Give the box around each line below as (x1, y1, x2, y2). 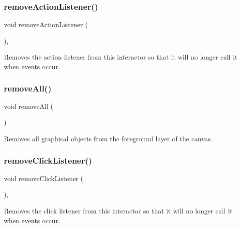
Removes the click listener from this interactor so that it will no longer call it (4, 206, 233, 215)
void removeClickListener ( (4, 173, 84, 183)
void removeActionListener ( (4, 19, 88, 30)
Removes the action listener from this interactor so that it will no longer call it (4, 52, 238, 62)
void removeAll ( (4, 101, 53, 111)
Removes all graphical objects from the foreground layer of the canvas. (4, 134, 213, 143)
